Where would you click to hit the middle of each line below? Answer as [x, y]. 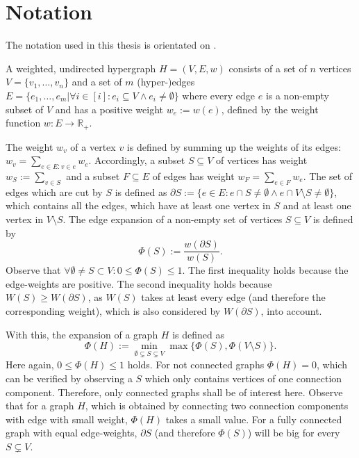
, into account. [291, 310]
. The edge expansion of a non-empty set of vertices [173, 219]
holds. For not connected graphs [196, 365]
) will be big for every [294, 433]
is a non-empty [297, 95]
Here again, [30, 365]
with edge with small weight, [67, 419]
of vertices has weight [261, 160]
